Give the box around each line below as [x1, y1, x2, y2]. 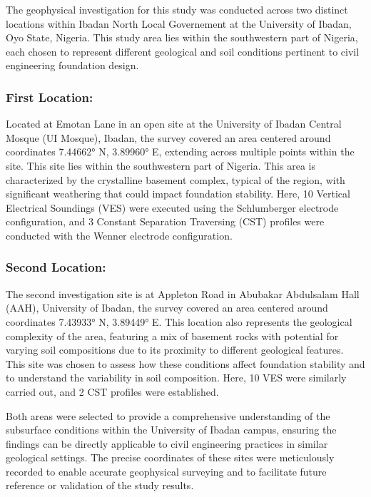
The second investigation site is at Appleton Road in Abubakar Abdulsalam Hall [6, 286, 360, 301]
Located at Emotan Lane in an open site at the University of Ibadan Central [6, 116, 342, 131]
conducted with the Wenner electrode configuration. [6, 227, 233, 242]
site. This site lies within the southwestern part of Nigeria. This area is [6, 158, 315, 173]
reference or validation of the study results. [6, 478, 194, 493]
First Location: [6, 88, 93, 106]
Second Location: [6, 258, 106, 276]
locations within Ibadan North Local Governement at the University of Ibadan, [6, 16, 352, 31]
